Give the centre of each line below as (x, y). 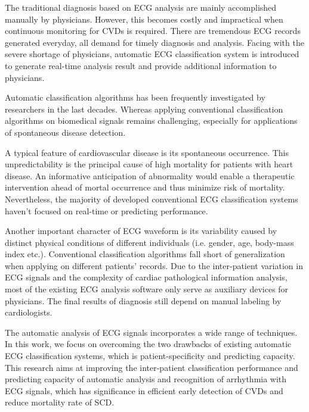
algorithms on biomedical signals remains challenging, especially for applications (151, 121)
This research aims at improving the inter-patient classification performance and (152, 367)
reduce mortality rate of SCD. (60, 402)
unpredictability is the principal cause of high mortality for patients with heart (149, 164)
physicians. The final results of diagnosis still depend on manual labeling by (143, 300)
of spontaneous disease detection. (65, 132)
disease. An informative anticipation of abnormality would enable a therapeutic (150, 175)
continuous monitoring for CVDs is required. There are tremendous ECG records (153, 31)
